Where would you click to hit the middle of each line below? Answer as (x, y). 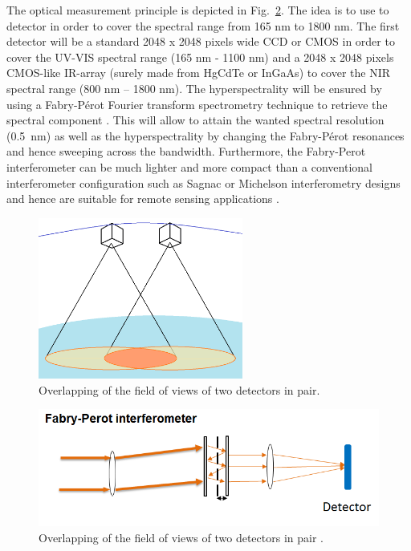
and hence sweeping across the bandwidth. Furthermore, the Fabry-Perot (186, 151)
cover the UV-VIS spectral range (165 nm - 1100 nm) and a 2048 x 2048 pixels (200, 57)
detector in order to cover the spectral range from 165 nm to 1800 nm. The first (203, 25)
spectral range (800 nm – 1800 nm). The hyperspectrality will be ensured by (194, 88)
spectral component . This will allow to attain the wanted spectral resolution (195, 120)
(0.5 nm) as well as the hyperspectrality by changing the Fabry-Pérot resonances (205, 135)
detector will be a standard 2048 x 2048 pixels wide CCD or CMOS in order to (201, 41)
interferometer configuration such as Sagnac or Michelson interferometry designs (203, 182)
